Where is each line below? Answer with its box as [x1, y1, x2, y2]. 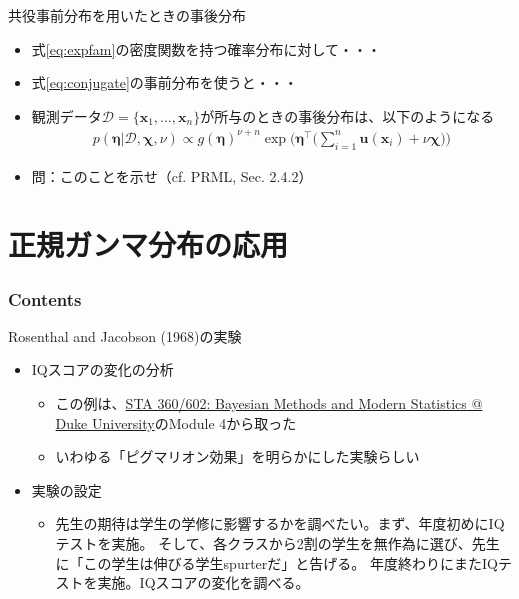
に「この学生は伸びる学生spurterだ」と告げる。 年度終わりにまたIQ [55, 552, 498, 573]
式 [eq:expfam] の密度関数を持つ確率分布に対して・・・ [31, 38, 382, 59]
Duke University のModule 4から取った [55, 412, 297, 433]
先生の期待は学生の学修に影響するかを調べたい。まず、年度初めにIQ [55, 513, 505, 534]
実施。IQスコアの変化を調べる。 [97, 572, 310, 593]
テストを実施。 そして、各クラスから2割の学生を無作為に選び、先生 [55, 533, 500, 554]
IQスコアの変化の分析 [31, 359, 174, 380]
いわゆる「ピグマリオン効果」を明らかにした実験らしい [55, 446, 420, 467]
